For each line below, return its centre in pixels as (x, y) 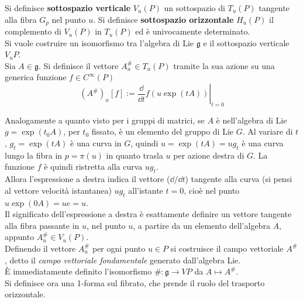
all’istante (146, 190)
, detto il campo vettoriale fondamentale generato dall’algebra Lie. (123, 260)
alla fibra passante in (42, 225)
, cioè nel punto (212, 190)
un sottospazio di (194, 8)
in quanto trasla (135, 155)
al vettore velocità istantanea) (58, 190)
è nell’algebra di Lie (252, 120)
